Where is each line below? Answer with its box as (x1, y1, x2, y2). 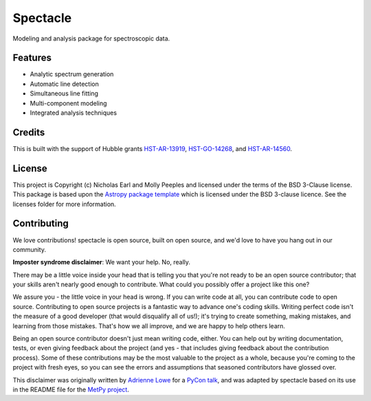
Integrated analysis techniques (30, 108, 117, 117)
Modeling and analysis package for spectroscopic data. (12, 34, 170, 43)
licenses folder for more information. (12, 200, 116, 208)
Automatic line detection (30, 80, 99, 88)
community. (12, 245, 46, 253)
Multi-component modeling (30, 99, 107, 107)
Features (12, 52, 52, 64)
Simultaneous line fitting (30, 89, 99, 98)
